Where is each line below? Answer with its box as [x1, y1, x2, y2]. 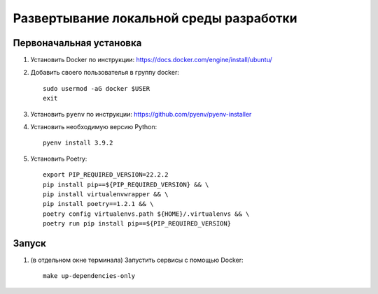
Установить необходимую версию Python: [30, 123, 157, 131]
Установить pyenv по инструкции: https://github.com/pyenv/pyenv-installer [30, 110, 252, 118]
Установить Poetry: [30, 154, 87, 163]
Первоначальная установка [13, 37, 142, 49]
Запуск [13, 237, 47, 249]
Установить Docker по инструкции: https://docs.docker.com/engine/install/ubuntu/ [30, 56, 272, 64]
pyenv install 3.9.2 [43, 139, 113, 147]
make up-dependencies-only [43, 272, 136, 280]
